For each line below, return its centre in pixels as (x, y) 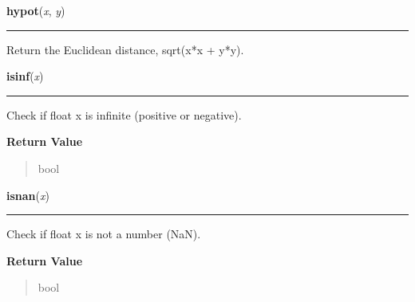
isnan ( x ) (28, 195)
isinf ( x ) (25, 76)
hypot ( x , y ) (36, 10)
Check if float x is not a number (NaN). (104, 234)
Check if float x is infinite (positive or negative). (124, 114)
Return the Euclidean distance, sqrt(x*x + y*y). (125, 49)
